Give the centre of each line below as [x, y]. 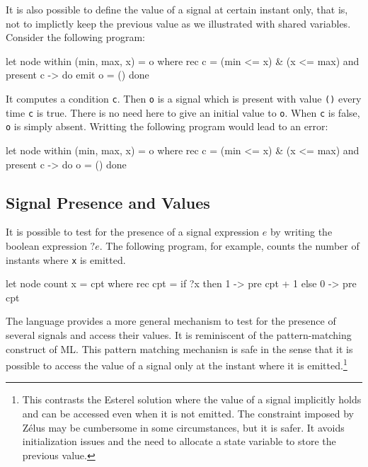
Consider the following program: [75, 37]
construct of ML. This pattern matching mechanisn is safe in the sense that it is [179, 348]
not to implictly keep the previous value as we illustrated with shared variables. [178, 23]
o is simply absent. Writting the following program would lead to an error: [167, 126]
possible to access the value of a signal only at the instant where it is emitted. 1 [177, 364]
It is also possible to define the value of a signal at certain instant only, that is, [177, 9]
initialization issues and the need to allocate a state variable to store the [179, 441]
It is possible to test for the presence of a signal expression [133, 232]
